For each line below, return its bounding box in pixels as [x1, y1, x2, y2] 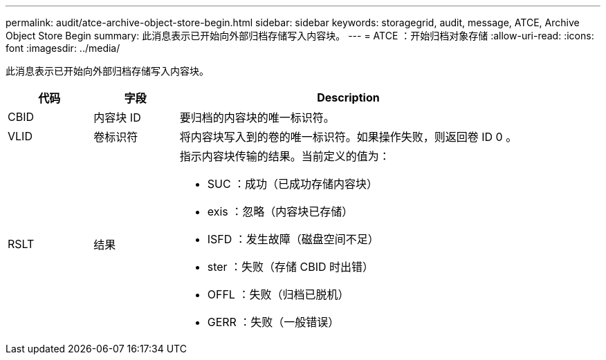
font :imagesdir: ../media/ [6, 42, 120, 54]
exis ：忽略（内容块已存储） [207, 205, 353, 218]
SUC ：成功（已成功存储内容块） [207, 177, 378, 191]
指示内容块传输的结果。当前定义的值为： [179, 149, 390, 163]
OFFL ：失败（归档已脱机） [207, 287, 349, 301]
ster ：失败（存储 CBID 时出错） [207, 260, 374, 274]
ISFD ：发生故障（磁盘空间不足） [207, 232, 379, 246]
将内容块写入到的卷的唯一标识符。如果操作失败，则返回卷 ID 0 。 [179, 130, 517, 144]
